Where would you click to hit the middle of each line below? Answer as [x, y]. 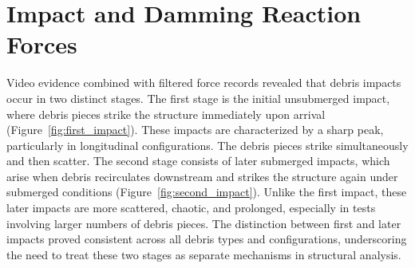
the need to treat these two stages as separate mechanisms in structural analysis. [204, 254]
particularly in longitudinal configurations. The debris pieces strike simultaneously [207, 145]
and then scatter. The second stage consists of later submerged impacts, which [198, 161]
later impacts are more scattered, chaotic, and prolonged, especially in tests [191, 208]
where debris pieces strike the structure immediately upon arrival [166, 114]
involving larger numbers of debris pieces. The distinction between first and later [204, 223]
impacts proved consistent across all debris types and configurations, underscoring [207, 239]
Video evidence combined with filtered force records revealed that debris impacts [204, 83]
